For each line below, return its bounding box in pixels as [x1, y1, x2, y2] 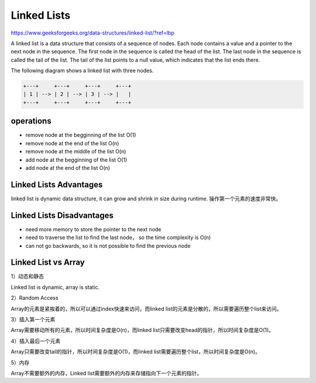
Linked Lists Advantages [11, 179, 103, 190]
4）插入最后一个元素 [11, 337, 61, 344]
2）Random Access [11, 295, 59, 302]
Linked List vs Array [11, 258, 85, 268]
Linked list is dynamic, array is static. [11, 283, 99, 290]
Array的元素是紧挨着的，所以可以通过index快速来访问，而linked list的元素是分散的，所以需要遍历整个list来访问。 [11, 305, 282, 312]
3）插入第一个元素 [11, 316, 56, 323]
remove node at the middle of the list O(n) [25, 148, 126, 155]
